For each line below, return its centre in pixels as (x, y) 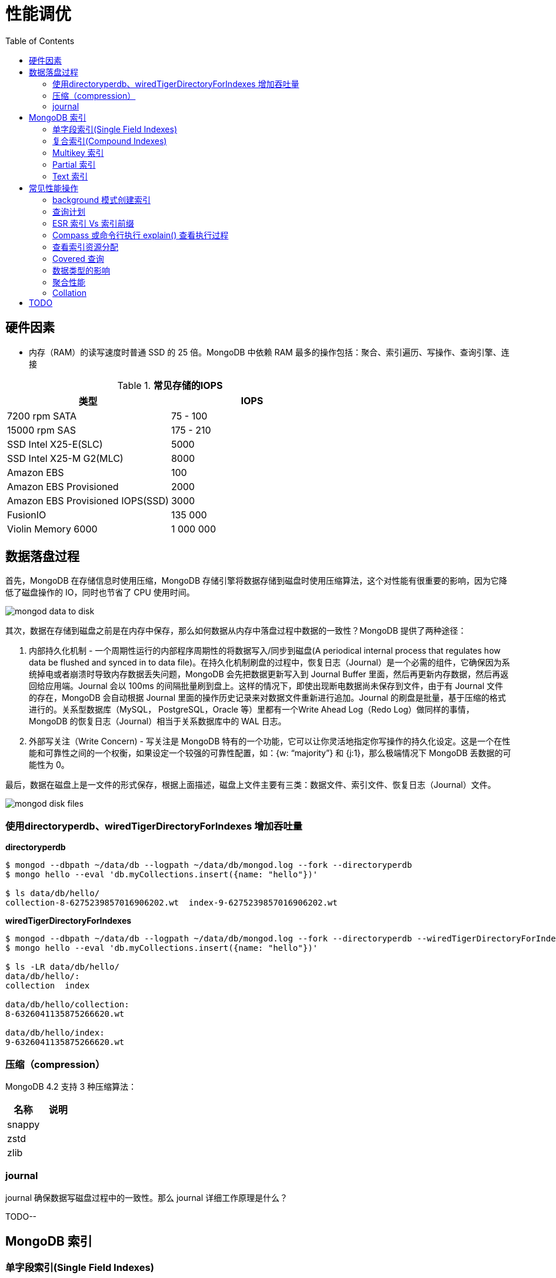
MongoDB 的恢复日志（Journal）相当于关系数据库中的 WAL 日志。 (158, 721)
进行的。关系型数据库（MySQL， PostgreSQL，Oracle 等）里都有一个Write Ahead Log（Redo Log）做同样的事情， (252, 710)
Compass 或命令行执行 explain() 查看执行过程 (141, 235)
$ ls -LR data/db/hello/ (62, 967)
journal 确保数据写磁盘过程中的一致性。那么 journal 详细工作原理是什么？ (147, 1197)
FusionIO (27, 515)
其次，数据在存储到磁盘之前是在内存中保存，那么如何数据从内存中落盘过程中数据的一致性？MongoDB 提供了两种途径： (236, 631)
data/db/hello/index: (55, 1033)
